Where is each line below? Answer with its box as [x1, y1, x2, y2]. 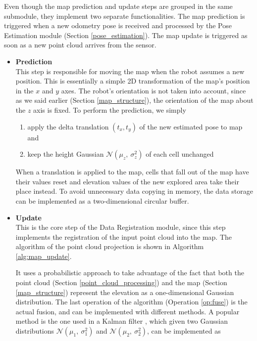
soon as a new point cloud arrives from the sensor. [4, 40, 156, 50]
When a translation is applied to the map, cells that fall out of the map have [15, 167, 249, 177]
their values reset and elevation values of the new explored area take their [15, 176, 239, 186]
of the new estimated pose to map [139, 121, 243, 131]
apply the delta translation [27, 121, 109, 131]
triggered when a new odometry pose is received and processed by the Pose [4, 20, 232, 31]
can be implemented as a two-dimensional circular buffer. [15, 195, 189, 206]
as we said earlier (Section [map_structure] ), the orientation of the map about [15, 95, 254, 105]
